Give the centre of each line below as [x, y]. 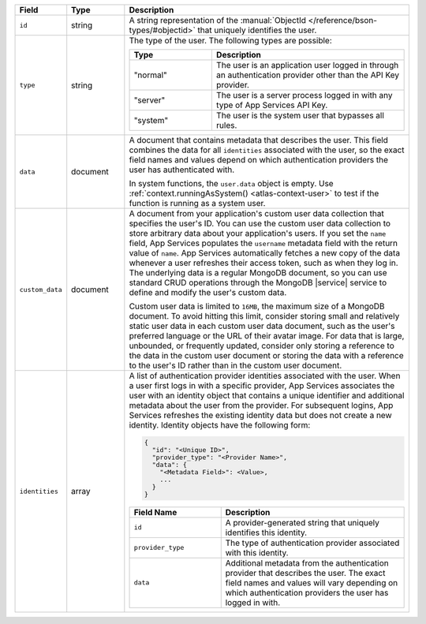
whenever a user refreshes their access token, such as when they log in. [263, 263]
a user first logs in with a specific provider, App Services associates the [262, 385]
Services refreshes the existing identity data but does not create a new [260, 415]
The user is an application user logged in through [307, 65]
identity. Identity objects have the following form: [220, 425]
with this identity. [257, 552]
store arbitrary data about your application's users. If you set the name [258, 233]
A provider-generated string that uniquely [303, 522]
